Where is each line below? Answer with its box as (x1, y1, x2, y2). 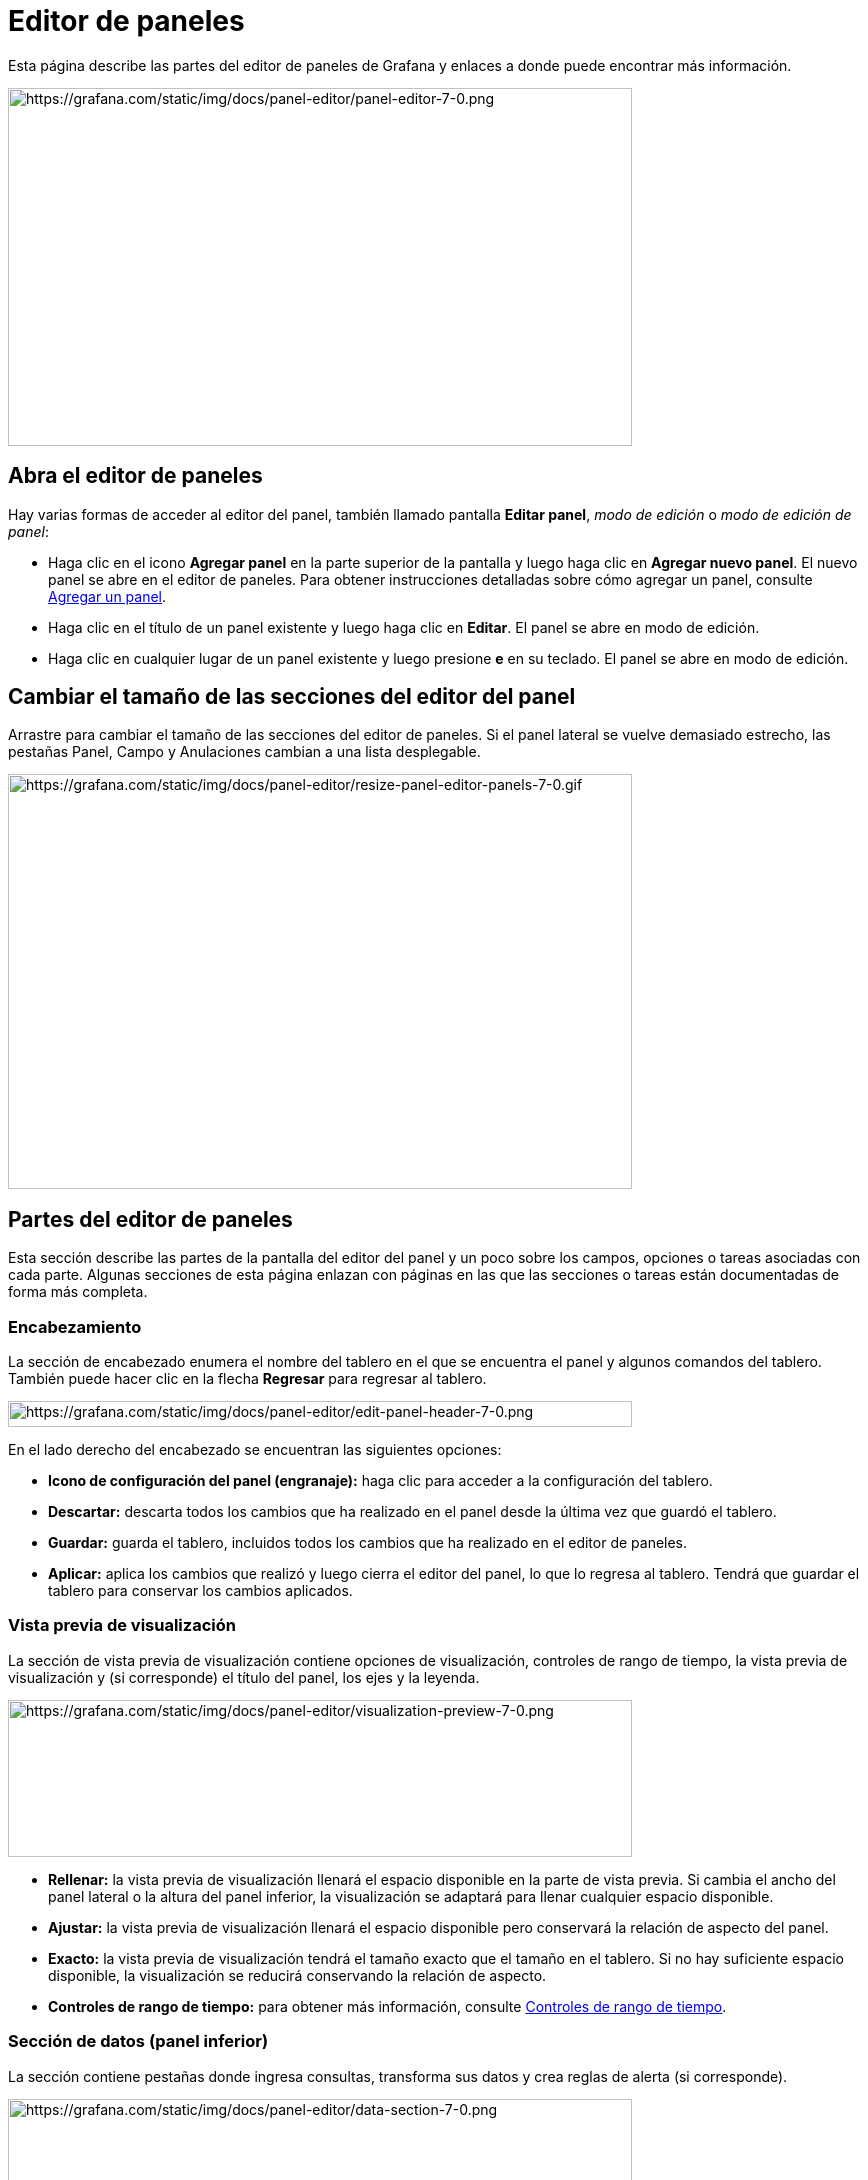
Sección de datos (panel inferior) (8, 2031, 269, 2052)
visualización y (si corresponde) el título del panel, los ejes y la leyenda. (8, 1668, 480, 1686)
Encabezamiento (8, 1316, 142, 1337)
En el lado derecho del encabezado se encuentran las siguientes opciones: (8, 1441, 502, 1459)
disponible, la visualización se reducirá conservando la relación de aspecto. (48, 1966, 547, 1984)
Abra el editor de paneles (8, 463, 263, 489)
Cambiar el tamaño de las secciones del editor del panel (8, 684, 576, 710)
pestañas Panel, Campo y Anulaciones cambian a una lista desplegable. (8, 743, 481, 761)
